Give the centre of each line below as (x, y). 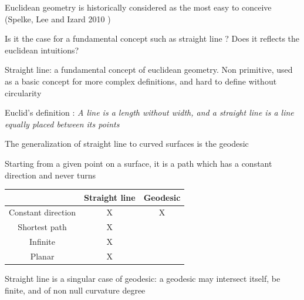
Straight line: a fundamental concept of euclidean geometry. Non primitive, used (149, 70)
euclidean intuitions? (42, 50)
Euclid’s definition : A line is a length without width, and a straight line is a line (149, 112)
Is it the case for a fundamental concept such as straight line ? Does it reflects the (152, 38)
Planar (42, 256)
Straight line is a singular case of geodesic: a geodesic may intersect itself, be (143, 279)
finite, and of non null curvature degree (75, 290)
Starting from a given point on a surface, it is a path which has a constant (139, 163)
